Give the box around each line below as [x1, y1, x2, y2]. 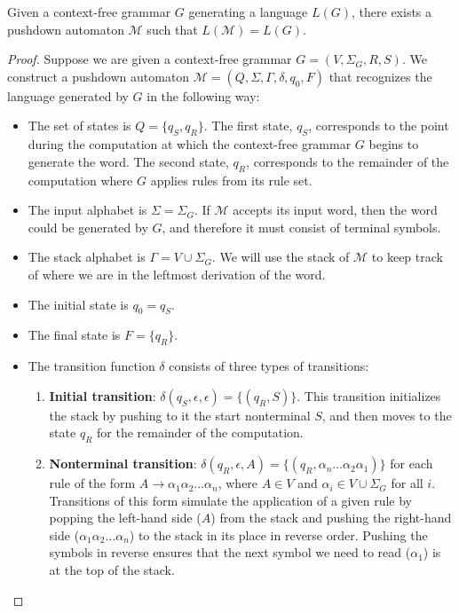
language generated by [7, 86, 129, 105]
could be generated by [28, 217, 148, 236]
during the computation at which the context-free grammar [28, 135, 352, 153]
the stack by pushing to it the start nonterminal [49, 405, 311, 424]
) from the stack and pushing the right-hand [210, 508, 452, 527]
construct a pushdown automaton [7, 67, 190, 85]
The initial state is [28, 295, 129, 313]
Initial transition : [49, 386, 156, 405]
